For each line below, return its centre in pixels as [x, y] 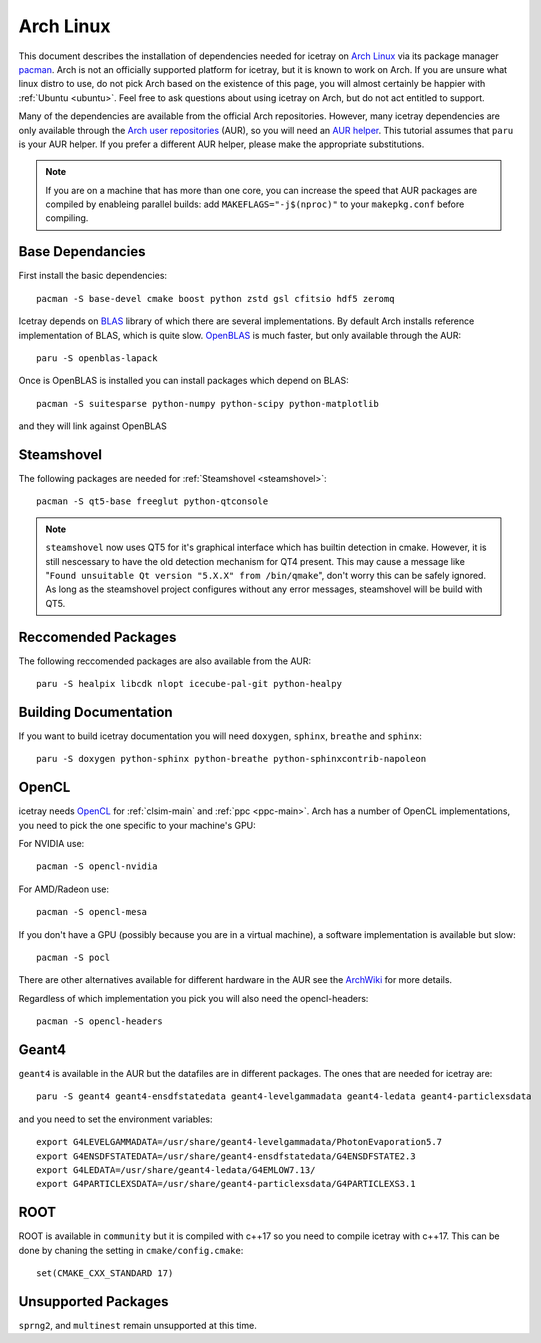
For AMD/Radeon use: [64, 889]
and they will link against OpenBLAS [92, 426]
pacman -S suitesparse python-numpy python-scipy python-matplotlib [207, 403]
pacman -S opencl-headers [100, 1021]
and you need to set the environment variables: [116, 1119]
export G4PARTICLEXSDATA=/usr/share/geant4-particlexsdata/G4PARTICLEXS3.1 [226, 1184]
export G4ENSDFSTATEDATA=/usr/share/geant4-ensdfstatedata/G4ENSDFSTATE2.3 [226, 1156]
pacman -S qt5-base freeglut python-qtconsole [152, 501]
